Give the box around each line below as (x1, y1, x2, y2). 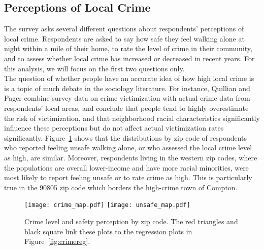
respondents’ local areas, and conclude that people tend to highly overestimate (4, 102, 249, 113)
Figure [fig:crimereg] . (24, 236, 90, 246)
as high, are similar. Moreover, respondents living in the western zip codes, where (4, 152, 257, 162)
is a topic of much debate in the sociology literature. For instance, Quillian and (4, 82, 250, 93)
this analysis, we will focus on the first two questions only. (4, 63, 185, 73)
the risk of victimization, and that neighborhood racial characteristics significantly (4, 112, 260, 123)
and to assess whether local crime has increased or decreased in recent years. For (4, 53, 255, 63)
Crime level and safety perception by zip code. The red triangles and (24, 216, 238, 226)
